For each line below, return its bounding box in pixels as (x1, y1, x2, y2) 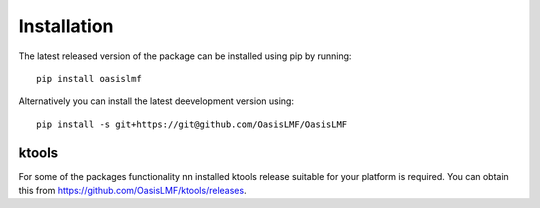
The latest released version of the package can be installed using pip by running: (18, 50, 352, 62)
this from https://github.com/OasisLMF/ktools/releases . (18, 185, 247, 197)
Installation (18, 15, 114, 37)
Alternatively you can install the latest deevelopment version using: (18, 95, 295, 107)
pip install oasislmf (36, 73, 142, 84)
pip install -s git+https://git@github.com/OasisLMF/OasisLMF (36, 118, 348, 130)
